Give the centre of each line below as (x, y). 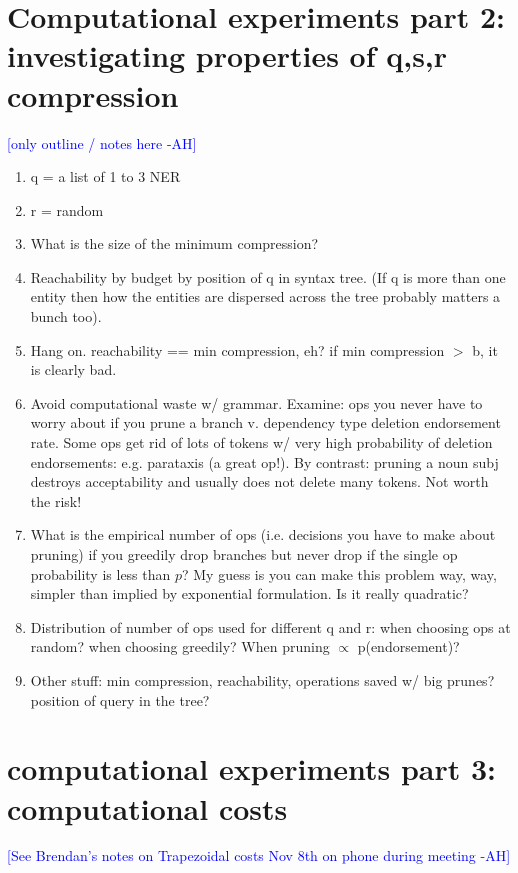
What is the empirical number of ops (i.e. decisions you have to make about (263, 534)
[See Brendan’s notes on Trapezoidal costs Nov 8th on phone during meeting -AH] (259, 855)
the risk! (56, 500)
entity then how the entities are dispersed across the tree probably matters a (265, 296)
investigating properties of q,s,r (227, 55)
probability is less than (100, 573)
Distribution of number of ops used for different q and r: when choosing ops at (270, 626)
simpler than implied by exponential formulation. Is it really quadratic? (249, 593)
